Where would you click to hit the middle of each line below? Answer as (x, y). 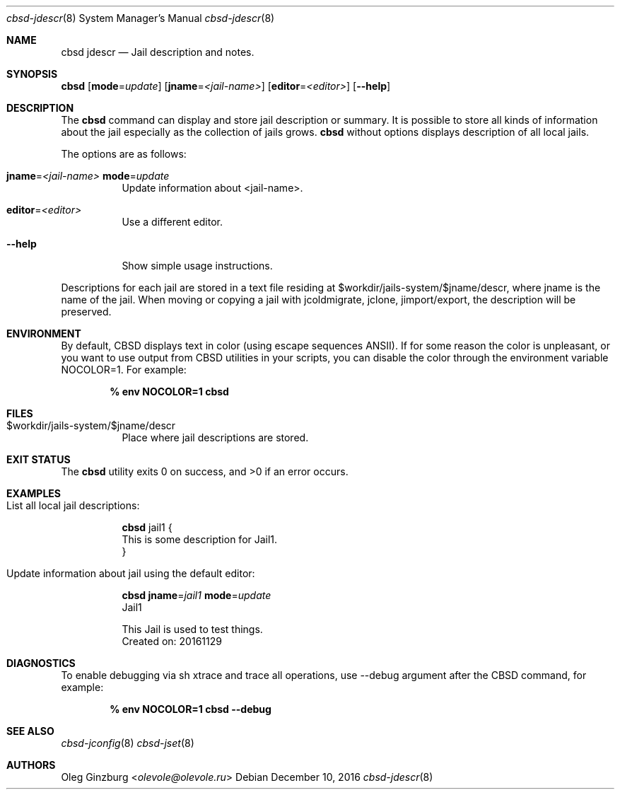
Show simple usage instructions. (197, 266)
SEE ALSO (30, 731)
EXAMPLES (34, 493)
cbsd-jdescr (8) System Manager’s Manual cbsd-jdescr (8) (141, 18)
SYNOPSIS (32, 74)
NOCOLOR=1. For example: (124, 370)
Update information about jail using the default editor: (131, 573)
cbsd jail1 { (147, 527)
